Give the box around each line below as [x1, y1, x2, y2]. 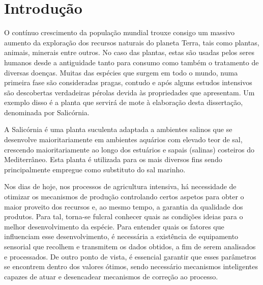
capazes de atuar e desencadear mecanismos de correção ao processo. [4, 271, 218, 281]
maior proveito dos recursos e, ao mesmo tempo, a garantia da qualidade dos [4, 201, 243, 212]
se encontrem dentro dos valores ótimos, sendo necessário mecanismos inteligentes [4, 261, 258, 272]
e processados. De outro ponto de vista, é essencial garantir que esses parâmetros [4, 251, 256, 262]
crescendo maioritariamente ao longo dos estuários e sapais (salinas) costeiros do [4, 144, 255, 154]
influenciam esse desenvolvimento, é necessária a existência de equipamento [4, 231, 239, 242]
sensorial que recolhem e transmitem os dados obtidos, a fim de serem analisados [4, 241, 256, 251]
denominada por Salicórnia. [4, 107, 90, 117]
